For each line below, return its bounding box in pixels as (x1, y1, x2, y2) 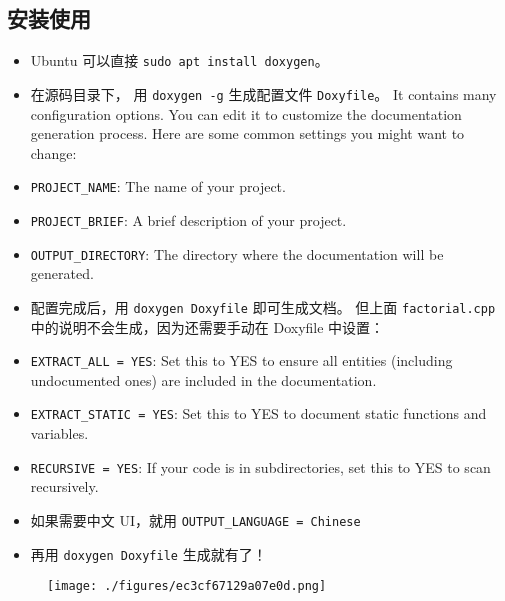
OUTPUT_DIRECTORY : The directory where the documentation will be (30, 243, 444, 264)
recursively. (30, 476, 99, 497)
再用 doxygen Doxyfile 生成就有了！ (30, 543, 267, 564)
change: (30, 142, 77, 163)
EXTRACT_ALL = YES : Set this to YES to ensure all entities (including (30, 350, 453, 371)
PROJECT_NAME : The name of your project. (30, 176, 286, 197)
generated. (30, 263, 94, 284)
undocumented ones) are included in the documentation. (30, 369, 377, 390)
